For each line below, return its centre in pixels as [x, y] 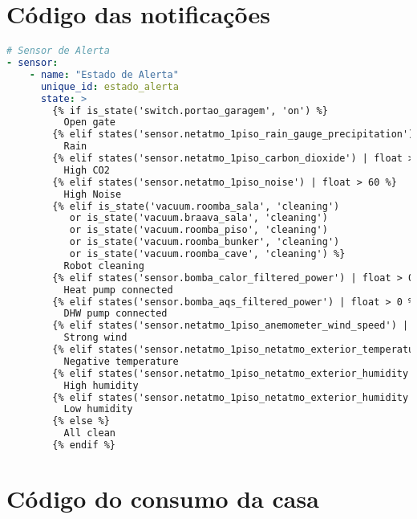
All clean [90, 433]
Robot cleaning [104, 266]
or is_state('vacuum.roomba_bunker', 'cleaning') [204, 242]
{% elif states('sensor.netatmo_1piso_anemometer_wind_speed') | [231, 326]
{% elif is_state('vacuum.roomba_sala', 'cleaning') [196, 206]
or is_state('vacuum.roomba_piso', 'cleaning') [198, 230]
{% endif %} [84, 445]
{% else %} [81, 421]
